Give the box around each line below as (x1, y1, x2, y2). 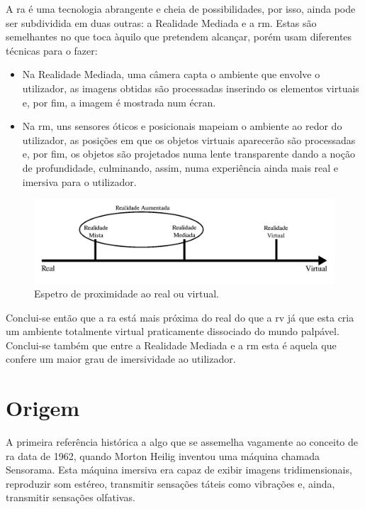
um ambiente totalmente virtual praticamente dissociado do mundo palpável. (6, 324, 339, 339)
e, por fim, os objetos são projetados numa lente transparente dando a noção (22, 146, 355, 161)
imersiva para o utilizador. (22, 174, 137, 189)
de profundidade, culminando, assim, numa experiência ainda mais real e (22, 160, 339, 175)
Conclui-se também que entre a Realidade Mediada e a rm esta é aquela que (6, 337, 337, 352)
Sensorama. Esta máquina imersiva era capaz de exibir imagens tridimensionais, (6, 462, 352, 477)
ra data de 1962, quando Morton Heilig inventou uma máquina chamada (6, 448, 320, 463)
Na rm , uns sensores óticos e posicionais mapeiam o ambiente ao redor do (22, 119, 342, 133)
